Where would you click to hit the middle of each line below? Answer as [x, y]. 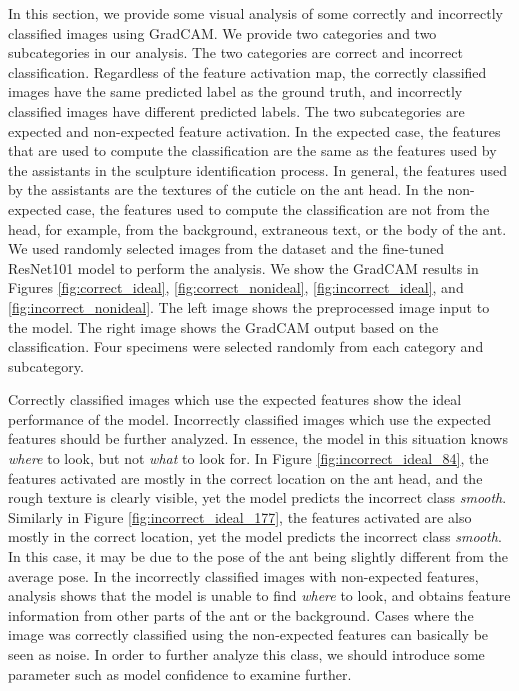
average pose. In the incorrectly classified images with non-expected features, [243, 575]
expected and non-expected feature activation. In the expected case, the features [254, 130]
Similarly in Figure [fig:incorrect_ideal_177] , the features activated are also [240, 516]
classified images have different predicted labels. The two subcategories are [236, 110]
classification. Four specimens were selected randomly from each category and [246, 346]
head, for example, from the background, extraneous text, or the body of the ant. [257, 228]
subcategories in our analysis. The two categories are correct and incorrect [235, 52]
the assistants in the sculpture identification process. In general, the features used [257, 169]
